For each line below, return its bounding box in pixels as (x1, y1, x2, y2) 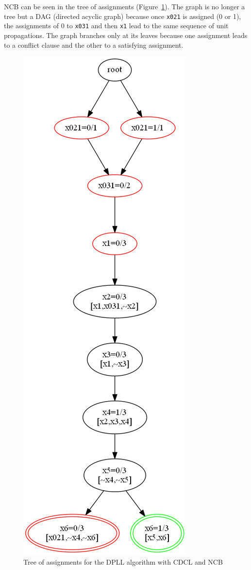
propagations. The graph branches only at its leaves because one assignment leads (4, 30, 248, 40)
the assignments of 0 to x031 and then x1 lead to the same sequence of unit (4, 20, 229, 31)
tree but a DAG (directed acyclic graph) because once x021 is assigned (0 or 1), (4, 11, 241, 21)
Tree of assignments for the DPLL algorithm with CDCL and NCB (23, 556, 223, 567)
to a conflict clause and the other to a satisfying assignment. (4, 39, 184, 50)
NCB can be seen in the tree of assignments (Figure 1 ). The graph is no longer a (4, 1, 245, 11)
